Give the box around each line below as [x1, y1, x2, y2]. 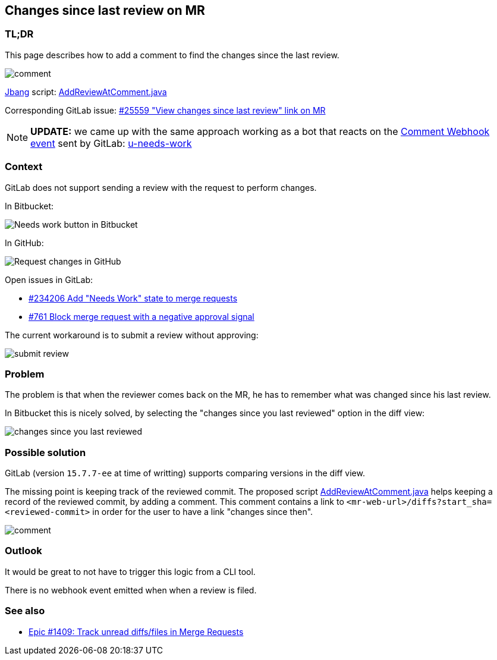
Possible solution [5, 446, 86, 458]
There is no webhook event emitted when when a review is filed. [5, 584, 257, 595]
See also [5, 605, 45, 617]
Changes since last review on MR [5, 3, 205, 18]
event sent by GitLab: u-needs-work [30, 137, 192, 149]
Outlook [5, 545, 42, 557]
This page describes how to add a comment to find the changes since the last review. [5, 49, 339, 60]
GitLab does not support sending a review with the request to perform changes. [5, 182, 317, 193]
